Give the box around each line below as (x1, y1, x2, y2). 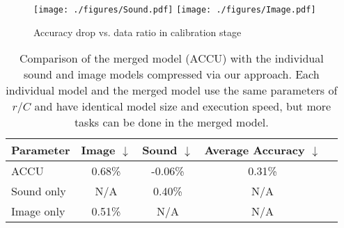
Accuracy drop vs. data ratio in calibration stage (33, 24, 242, 39)
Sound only (11, 183, 66, 199)
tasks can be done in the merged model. (74, 114, 269, 131)
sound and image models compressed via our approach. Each (23, 66, 320, 83)
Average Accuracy (204, 142, 305, 158)
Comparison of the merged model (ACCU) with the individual (19, 50, 324, 67)
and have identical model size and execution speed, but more (34, 98, 331, 115)
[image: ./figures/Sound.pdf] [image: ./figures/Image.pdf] (33, 5, 316, 15)
